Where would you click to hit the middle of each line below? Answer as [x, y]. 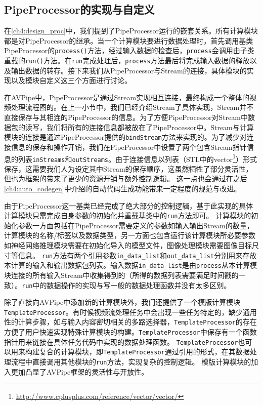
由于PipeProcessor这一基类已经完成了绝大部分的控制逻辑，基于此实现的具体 [129, 205]
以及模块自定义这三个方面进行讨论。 [71, 80]
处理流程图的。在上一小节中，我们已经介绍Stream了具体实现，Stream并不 [132, 107]
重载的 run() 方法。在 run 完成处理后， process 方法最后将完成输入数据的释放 [127, 60]
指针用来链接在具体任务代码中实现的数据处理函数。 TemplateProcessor [121, 341]
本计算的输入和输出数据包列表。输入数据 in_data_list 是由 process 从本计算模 [131, 265]
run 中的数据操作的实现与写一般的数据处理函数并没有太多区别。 [126, 285]
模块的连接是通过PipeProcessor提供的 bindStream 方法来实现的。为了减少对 [125, 137]
